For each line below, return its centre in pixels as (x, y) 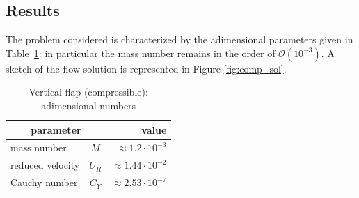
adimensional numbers (89, 105)
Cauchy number (44, 182)
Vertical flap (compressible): (88, 92)
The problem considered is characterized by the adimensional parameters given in (179, 39)
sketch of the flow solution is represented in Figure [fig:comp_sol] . (146, 68)
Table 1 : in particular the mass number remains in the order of (141, 53)
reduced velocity (45, 165)
